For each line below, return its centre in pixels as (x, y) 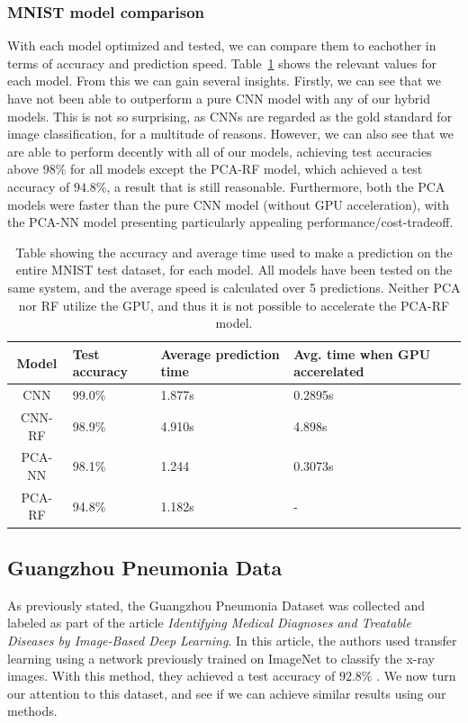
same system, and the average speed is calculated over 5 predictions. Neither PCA (234, 287)
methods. (32, 711)
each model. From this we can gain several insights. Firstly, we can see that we (224, 81)
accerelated (329, 371)
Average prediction (220, 353)
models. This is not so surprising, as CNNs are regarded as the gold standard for (230, 116)
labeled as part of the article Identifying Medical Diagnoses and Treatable (209, 623)
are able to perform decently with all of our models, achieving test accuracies (220, 151)
